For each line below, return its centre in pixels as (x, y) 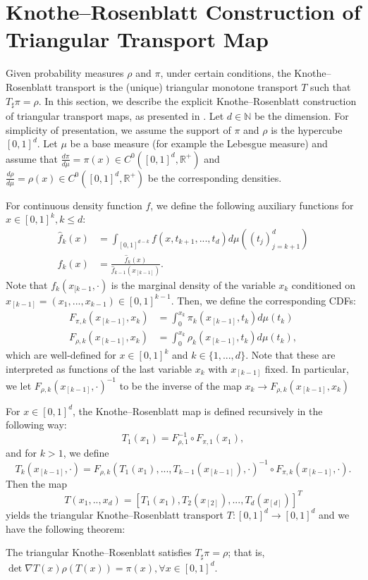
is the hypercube (307, 129)
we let (19, 385)
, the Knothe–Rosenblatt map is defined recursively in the (198, 411)
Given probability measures (65, 73)
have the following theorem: (66, 528)
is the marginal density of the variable (193, 284)
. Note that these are (290, 355)
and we (334, 514)
